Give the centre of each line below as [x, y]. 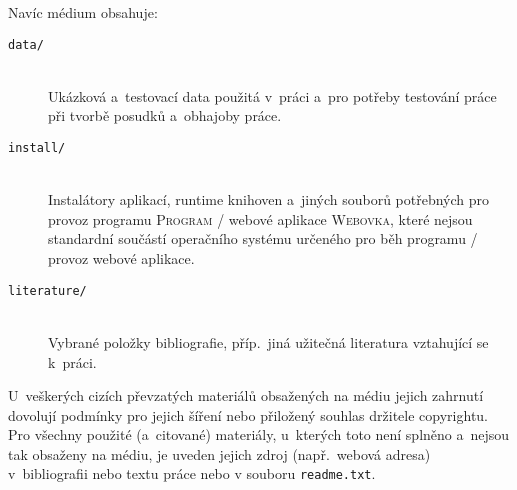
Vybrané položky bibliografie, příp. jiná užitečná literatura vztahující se [268, 341]
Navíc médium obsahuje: [83, 12]
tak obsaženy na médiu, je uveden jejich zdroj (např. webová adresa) [219, 453]
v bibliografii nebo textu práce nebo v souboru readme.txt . [192, 473]
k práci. [72, 361]
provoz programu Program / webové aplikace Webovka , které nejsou [260, 218]
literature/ [47, 290]
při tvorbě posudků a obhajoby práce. [165, 115]
